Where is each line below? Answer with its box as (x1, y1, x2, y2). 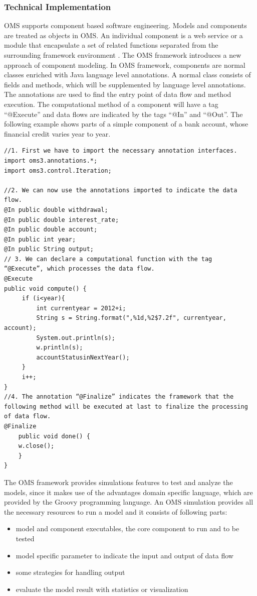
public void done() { (18, 432, 90, 440)
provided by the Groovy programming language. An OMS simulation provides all (4, 497, 253, 507)
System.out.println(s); (36, 334, 115, 341)
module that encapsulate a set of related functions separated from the (4, 40, 218, 50)
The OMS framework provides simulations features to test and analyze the (4, 476, 233, 487)
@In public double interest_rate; (4, 216, 119, 223)
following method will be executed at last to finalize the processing (4, 403, 248, 410)
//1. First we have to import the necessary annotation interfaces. (4, 147, 237, 155)
